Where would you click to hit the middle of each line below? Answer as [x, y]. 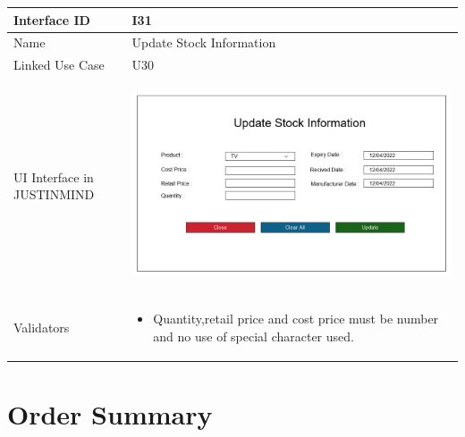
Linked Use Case [59, 65]
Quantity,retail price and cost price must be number [296, 319]
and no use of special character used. [254, 336]
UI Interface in [54, 176]
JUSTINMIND [54, 194]
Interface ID [52, 19]
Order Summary [110, 414]
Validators [42, 328]
